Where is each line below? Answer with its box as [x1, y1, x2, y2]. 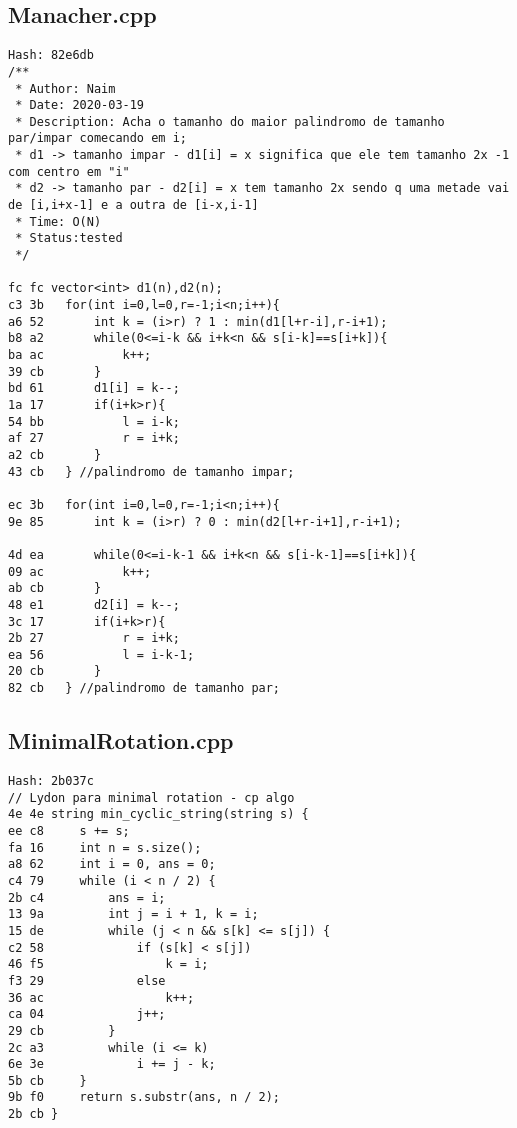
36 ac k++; [8, 990, 195, 1005]
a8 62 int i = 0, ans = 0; [8, 857, 216, 872]
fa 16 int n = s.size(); [8, 840, 202, 855]
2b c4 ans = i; [8, 890, 166, 905]
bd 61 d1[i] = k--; [8, 381, 180, 396]
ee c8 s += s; [8, 823, 130, 838]
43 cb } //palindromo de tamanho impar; [8, 464, 295, 479]
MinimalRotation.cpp [8, 725, 234, 756]
